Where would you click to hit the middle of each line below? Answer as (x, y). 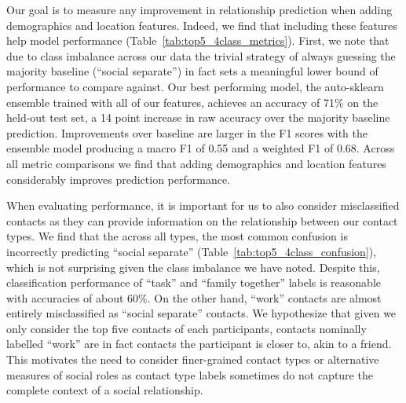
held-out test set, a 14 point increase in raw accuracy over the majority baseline (198, 117)
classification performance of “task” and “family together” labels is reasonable (194, 282)
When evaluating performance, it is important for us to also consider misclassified (203, 205)
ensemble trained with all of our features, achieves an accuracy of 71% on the (192, 102)
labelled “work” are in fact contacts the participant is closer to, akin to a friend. (199, 344)
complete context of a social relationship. (105, 390)
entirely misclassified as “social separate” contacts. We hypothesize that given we (201, 313)
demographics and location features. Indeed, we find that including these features (202, 25)
